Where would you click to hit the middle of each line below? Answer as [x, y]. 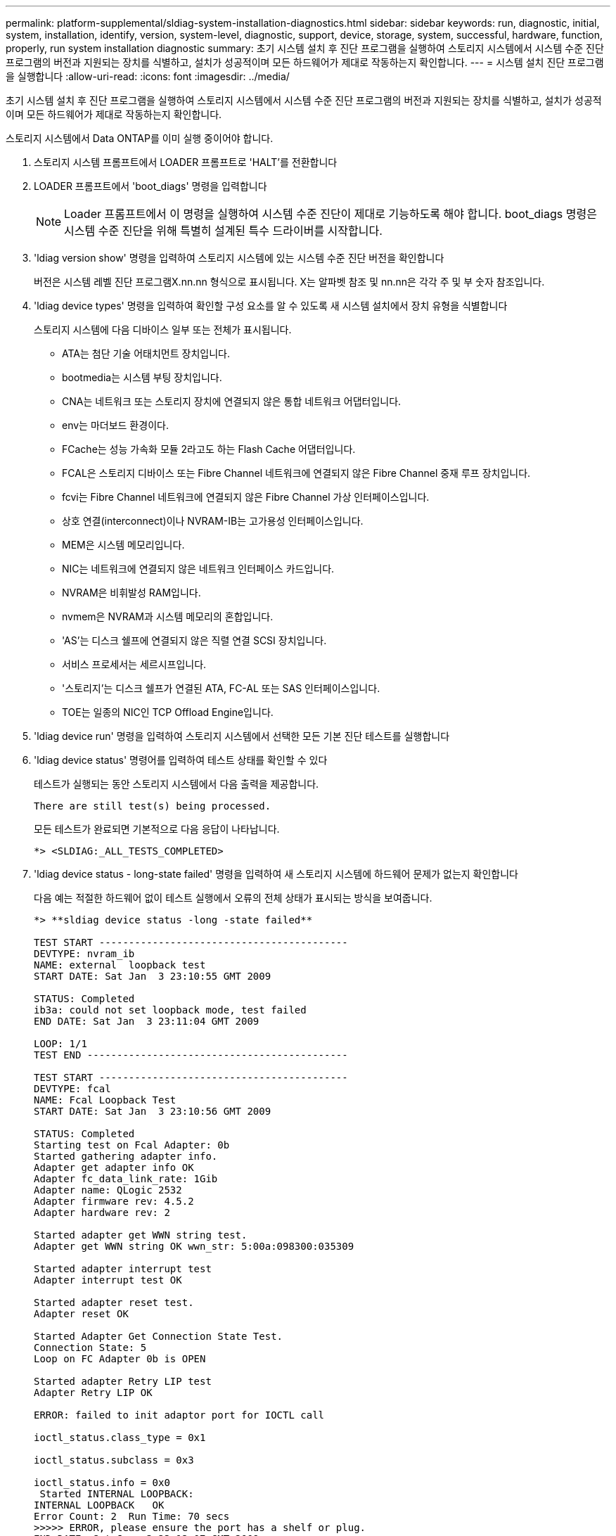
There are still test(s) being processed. [153, 806]
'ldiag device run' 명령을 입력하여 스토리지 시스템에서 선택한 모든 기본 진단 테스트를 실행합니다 [242, 736]
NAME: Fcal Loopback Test [105, 1100]
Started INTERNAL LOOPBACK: [117, 1494]
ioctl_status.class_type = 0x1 [120, 1438]
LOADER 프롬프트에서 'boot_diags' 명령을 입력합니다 [150, 186]
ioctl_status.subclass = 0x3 [114, 1460]
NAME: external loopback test [120, 965]
